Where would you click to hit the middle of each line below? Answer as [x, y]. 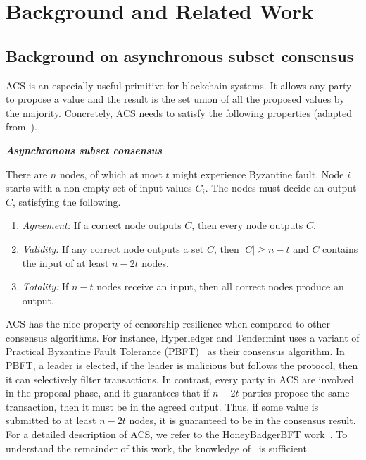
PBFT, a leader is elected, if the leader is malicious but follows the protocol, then [182, 365]
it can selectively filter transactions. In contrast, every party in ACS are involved [180, 379]
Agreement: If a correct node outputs [102, 225]
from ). [21, 126]
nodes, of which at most [111, 174]
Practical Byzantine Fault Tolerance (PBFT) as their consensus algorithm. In [175, 351]
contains [340, 248]
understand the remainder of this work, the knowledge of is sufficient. [158, 448]
